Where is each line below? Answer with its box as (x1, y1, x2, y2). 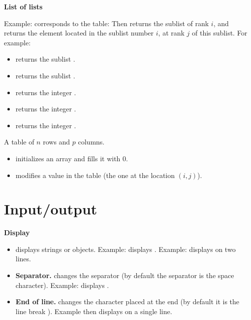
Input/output (4, 199, 97, 219)
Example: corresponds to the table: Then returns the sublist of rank (4, 18, 209, 28)
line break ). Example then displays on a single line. (15, 306, 172, 316)
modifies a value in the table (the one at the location (15, 170, 175, 180)
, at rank (158, 28, 185, 38)
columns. (78, 137, 105, 147)
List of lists (4, 1, 43, 11)
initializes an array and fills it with (15, 153, 121, 163)
